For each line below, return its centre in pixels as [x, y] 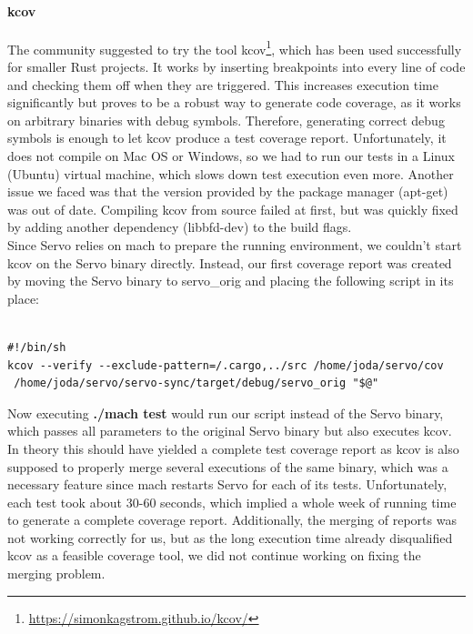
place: [23, 298]
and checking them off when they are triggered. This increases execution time [223, 84]
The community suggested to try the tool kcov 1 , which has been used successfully [235, 47]
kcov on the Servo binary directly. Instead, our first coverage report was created [230, 262]
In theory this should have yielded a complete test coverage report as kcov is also [233, 448]
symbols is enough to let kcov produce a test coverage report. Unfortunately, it [227, 138]
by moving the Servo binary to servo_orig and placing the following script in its [231, 281]
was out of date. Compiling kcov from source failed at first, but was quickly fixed [233, 209]
